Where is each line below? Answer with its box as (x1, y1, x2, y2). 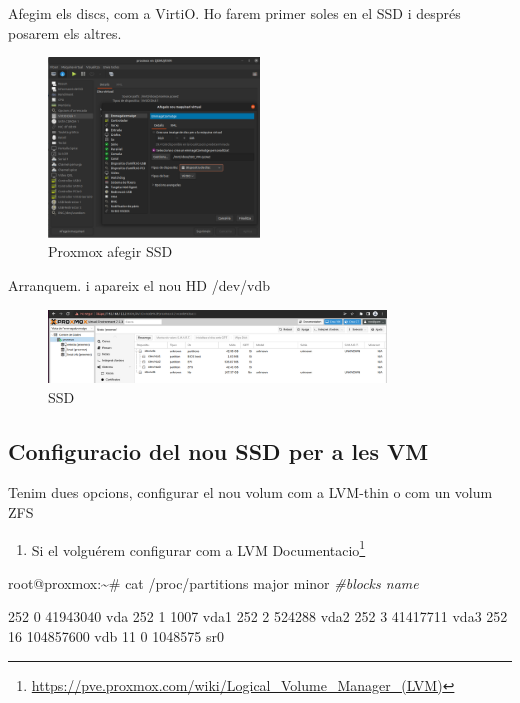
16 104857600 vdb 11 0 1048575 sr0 (8, 626, 224, 647)
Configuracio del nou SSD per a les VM (8, 435, 429, 466)
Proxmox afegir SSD (48, 241, 173, 262)
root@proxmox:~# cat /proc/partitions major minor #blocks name (8, 572, 419, 593)
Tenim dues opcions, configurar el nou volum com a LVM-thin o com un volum (8, 482, 493, 503)
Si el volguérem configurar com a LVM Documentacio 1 (31, 536, 366, 560)
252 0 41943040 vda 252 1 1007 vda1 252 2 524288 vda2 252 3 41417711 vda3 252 (8, 606, 508, 627)
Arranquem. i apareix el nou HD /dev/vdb (8, 274, 271, 295)
